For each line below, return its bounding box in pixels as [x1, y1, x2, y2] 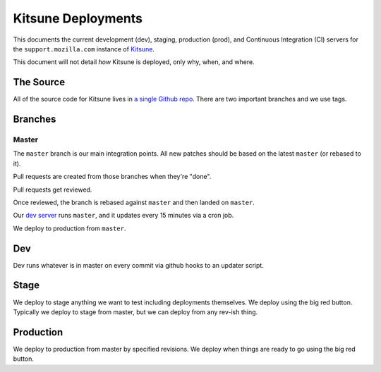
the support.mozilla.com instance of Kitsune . [13, 44, 155, 53]
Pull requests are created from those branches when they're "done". [13, 173, 212, 181]
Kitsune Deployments [13, 11, 143, 26]
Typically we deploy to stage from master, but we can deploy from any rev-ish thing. [13, 307, 258, 316]
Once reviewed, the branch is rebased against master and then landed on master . [13, 198, 255, 206]
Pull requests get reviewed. [13, 185, 92, 194]
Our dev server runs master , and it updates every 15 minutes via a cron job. [13, 211, 234, 220]
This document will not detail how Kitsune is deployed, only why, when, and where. [13, 58, 255, 66]
